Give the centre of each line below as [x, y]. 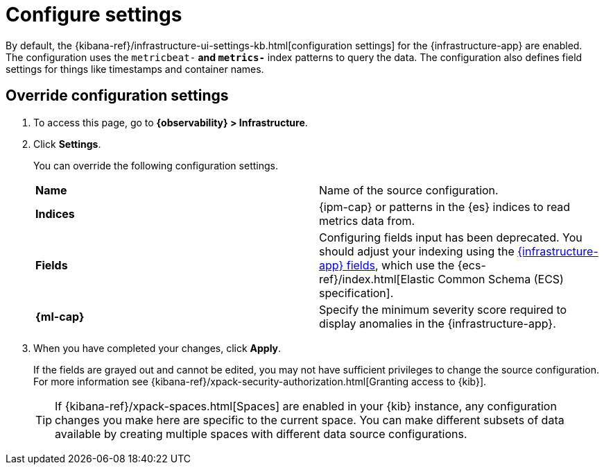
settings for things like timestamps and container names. [135, 69]
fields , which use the [400, 265]
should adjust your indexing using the [417, 251]
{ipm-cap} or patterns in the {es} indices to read [445, 207]
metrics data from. [367, 220]
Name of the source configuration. [409, 190]
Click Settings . [67, 144]
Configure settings [94, 15]
